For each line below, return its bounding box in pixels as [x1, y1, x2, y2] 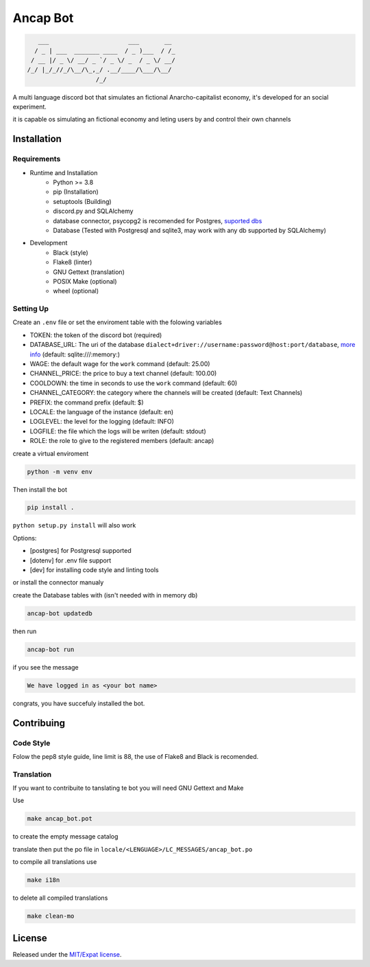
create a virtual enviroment [12, 449, 89, 457]
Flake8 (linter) [53, 258, 92, 266]
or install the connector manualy [12, 578, 104, 587]
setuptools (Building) [53, 197, 112, 205]
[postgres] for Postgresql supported [29, 547, 132, 555]
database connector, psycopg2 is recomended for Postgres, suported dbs [53, 216, 262, 225]
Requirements [12, 155, 61, 164]
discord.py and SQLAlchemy [53, 207, 134, 216]
